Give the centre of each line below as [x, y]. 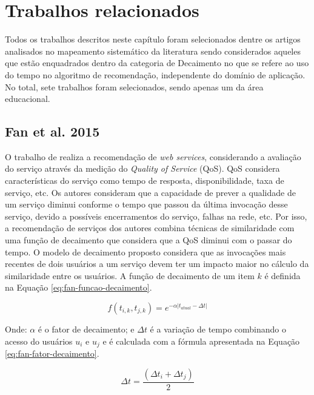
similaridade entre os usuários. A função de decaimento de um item [130, 275]
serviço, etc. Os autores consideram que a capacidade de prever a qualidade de [150, 192]
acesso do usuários [39, 341]
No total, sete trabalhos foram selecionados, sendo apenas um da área [134, 86]
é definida [282, 275]
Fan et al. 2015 [52, 131]
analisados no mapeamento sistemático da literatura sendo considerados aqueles [153, 51]
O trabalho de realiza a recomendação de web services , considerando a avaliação [153, 156]
